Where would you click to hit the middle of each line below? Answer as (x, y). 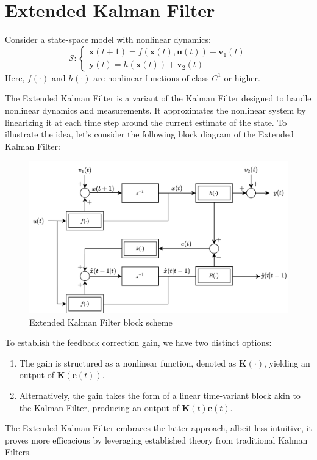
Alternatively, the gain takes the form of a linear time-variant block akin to (160, 395)
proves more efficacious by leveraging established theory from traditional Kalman (156, 440)
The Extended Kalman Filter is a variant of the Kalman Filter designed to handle (158, 98)
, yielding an (287, 363)
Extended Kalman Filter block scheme (101, 322)
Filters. (18, 452)
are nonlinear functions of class (151, 77)
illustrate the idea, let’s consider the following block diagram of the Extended (149, 134)
